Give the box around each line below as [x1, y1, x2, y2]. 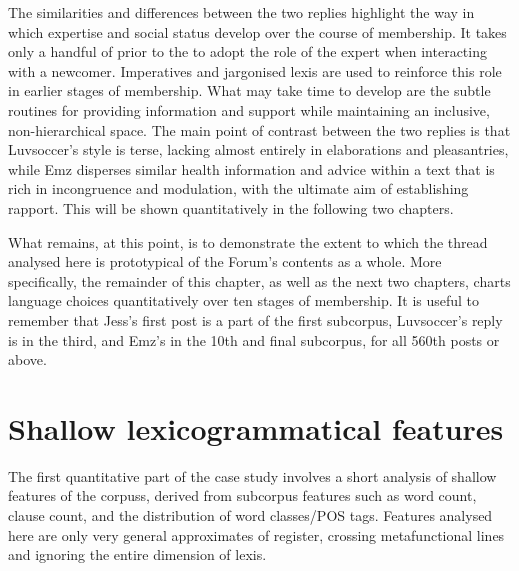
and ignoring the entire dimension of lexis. [8, 544, 267, 565]
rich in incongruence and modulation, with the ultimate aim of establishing [8, 178, 469, 199]
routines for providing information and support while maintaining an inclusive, [8, 99, 490, 120]
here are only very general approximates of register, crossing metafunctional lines [8, 524, 505, 545]
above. [8, 349, 47, 370]
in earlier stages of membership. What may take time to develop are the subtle [8, 80, 491, 101]
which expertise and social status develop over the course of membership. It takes [8, 21, 507, 42]
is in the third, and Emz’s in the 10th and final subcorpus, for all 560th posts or [8, 329, 500, 350]
